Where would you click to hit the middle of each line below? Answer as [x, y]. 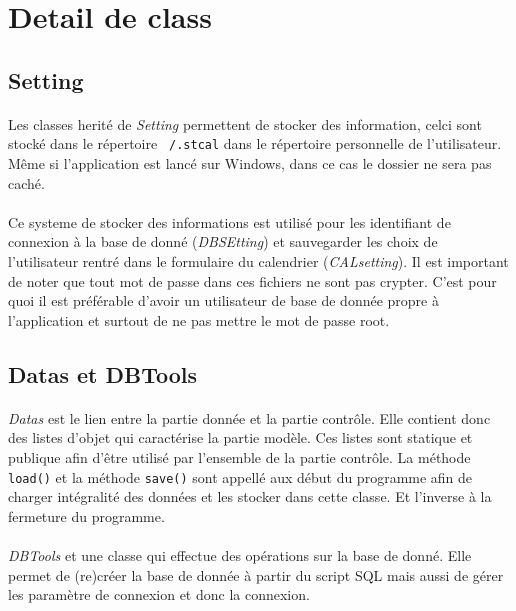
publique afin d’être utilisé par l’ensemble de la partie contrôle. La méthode [239, 456]
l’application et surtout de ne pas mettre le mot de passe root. [199, 319]
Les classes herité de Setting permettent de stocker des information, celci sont [245, 123]
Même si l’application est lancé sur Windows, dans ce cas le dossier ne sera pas [250, 163]
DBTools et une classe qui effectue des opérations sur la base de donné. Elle [240, 554]
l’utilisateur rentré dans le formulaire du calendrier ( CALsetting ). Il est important [258, 260]
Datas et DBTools [102, 373]
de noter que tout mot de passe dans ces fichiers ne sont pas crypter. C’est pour [252, 280]
